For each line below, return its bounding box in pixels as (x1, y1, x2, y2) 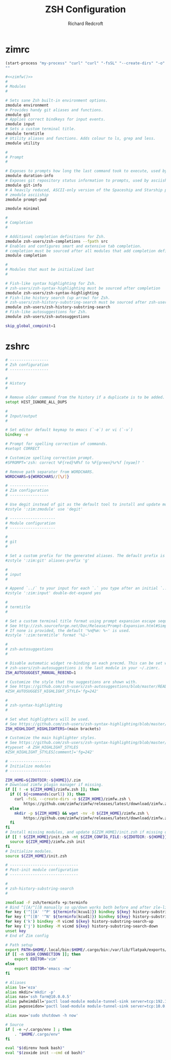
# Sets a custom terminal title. (5, 127, 76, 132)
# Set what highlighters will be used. (5, 717, 90, 722)
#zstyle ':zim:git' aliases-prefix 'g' (5, 558, 90, 563)
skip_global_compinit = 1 (5, 323, 56, 329)
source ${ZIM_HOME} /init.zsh (5, 853, 67, 859)
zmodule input (5, 121, 36, 127)
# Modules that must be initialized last (5, 267, 95, 272)
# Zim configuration (5, 488, 49, 493)
